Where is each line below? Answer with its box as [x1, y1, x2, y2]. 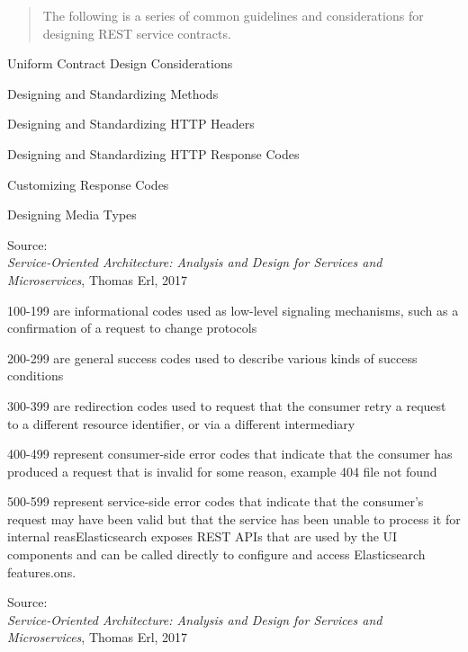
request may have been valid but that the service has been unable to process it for [7, 509, 461, 528]
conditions [7, 366, 64, 385]
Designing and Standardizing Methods [7, 84, 219, 103]
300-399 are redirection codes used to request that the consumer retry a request [7, 396, 446, 415]
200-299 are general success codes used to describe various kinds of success [7, 348, 418, 367]
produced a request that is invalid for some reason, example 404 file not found [7, 461, 437, 480]
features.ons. [7, 562, 76, 581]
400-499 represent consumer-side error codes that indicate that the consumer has [7, 444, 453, 463]
